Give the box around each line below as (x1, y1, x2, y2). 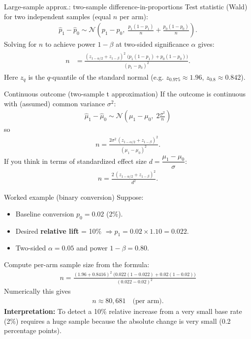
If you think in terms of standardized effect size (4, 155, 147, 166)
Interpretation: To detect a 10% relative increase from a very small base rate (4, 306, 242, 316)
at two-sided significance (116, 39, 189, 49)
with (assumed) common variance (4, 98, 105, 108)
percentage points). (4, 325, 62, 336)
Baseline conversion (15, 208, 74, 218)
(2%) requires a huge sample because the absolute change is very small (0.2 (4, 315, 231, 326)
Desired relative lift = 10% (15, 225, 102, 236)
